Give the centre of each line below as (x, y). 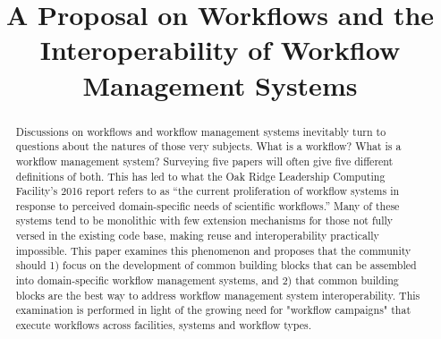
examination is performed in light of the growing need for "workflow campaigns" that (213, 310)
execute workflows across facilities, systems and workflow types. (163, 325)
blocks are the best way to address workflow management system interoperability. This (218, 295)
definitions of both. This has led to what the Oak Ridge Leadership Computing (200, 176)
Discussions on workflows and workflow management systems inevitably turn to (201, 131)
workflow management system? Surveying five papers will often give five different (204, 161)
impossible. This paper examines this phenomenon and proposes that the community (213, 250)
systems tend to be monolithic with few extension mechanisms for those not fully (204, 220)
